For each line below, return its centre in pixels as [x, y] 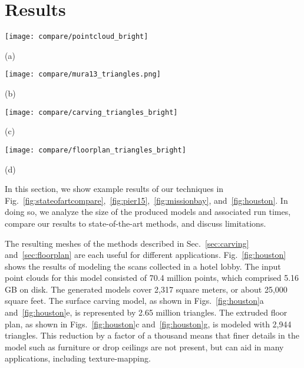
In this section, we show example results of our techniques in [114, 189]
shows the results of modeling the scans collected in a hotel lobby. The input [143, 266]
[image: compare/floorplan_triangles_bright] [95, 150]
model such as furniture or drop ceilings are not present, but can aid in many [144, 347]
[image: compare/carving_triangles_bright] [91, 112]
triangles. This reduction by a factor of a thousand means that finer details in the [152, 335]
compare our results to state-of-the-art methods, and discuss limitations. [136, 223]
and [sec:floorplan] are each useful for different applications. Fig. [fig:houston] [146, 255]
